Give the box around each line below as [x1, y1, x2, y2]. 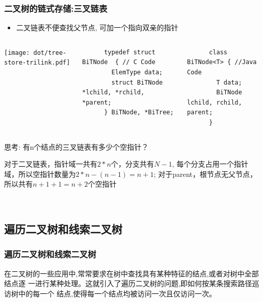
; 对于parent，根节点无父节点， [154, 168, 257, 179]
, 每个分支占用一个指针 [172, 158, 248, 169]
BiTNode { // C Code [82, 58, 156, 66]
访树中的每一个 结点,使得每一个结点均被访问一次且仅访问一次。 [4, 288, 216, 298]
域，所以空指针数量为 [4, 168, 76, 179]
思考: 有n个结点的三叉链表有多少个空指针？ [4, 141, 149, 152]
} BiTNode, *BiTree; [104, 109, 174, 116]
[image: [4, 49, 30, 56]
